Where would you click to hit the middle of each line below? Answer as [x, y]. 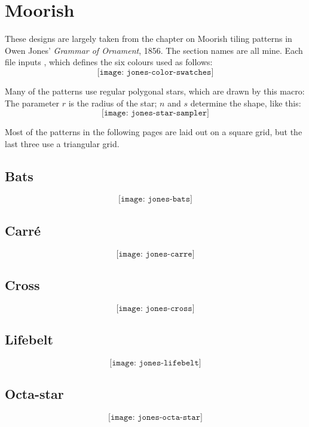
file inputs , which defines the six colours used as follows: [109, 62]
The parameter [32, 103]
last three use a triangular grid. [62, 143]
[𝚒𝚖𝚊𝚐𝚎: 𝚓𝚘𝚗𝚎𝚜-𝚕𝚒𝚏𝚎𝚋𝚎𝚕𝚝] [155, 363]
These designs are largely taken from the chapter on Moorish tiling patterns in [149, 39]
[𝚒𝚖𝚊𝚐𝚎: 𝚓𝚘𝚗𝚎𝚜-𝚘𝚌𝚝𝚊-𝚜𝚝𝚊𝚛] [155, 418]
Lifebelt [29, 339]
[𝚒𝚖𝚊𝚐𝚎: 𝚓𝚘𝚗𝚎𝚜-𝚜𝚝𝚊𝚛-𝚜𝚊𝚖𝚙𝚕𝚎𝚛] [155, 113]
